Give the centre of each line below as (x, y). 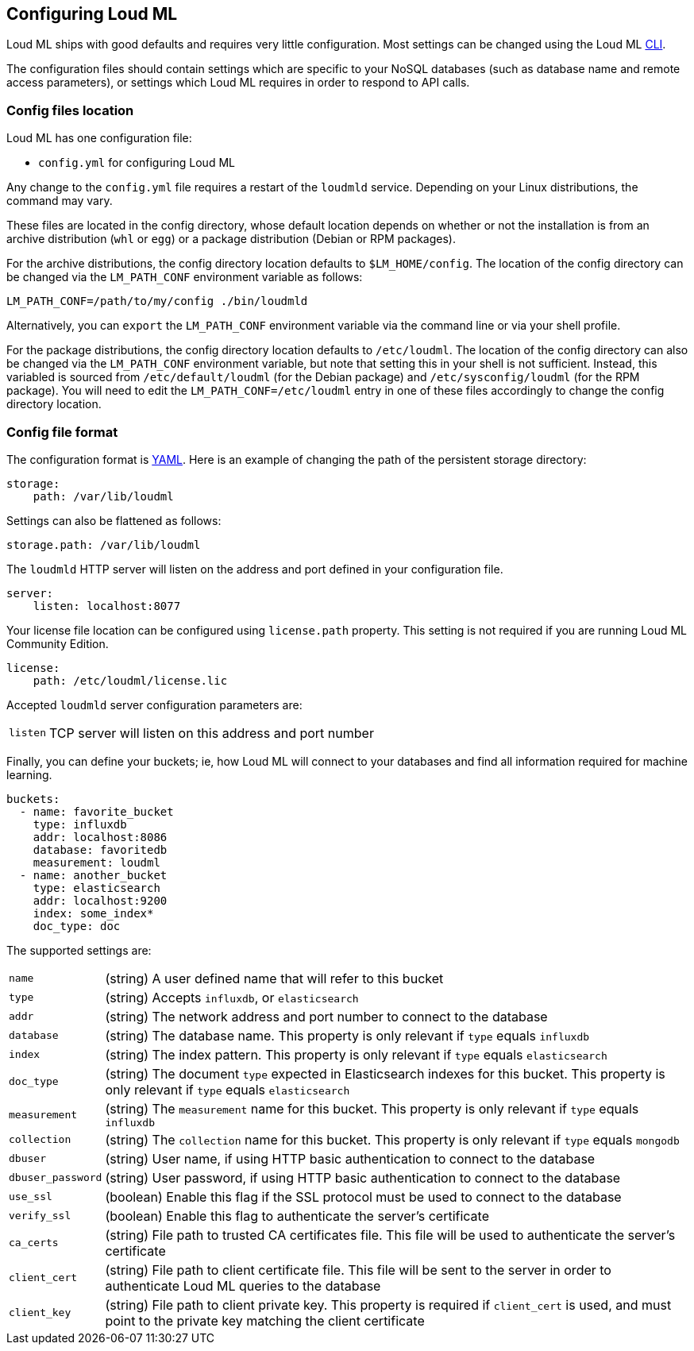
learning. (29, 774)
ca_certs (34, 1243)
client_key (40, 1313)
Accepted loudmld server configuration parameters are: (154, 704)
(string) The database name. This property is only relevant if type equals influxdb (347, 1035)
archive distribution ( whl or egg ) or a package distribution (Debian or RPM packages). (231, 239)
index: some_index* (93, 913)
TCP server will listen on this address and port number (211, 733)
